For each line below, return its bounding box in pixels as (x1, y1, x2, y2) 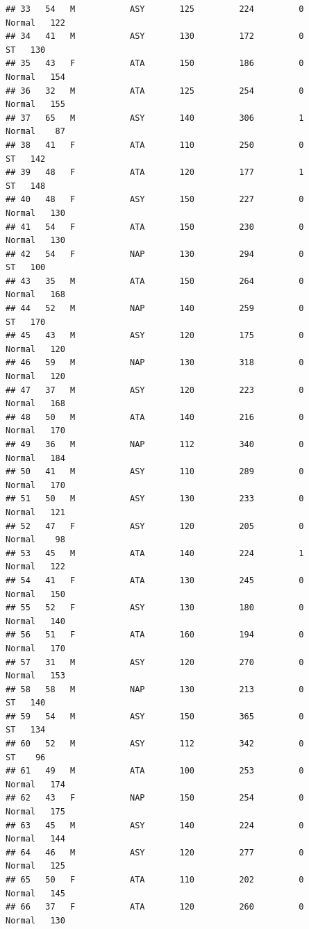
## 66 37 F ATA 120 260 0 (6, 902, 304, 912)
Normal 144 (6, 834, 65, 844)
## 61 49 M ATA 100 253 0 (6, 766, 304, 776)
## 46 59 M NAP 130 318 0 (6, 358, 304, 368)
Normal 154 (6, 72, 65, 82)
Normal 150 (6, 589, 65, 599)
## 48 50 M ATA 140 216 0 (6, 412, 304, 422)
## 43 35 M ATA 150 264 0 (6, 276, 304, 286)
